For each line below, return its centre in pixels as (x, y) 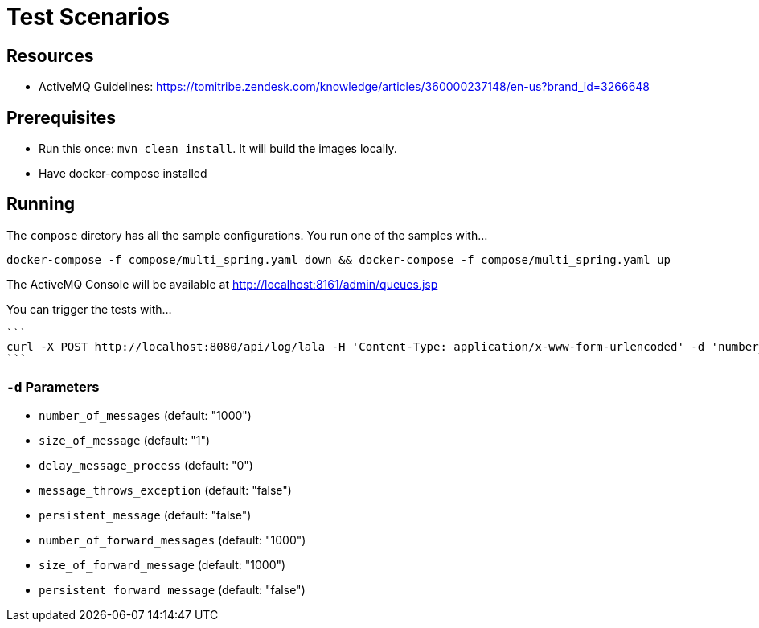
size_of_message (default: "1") (125, 440)
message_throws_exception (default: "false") (165, 490)
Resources (50, 55)
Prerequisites (61, 117)
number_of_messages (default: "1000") (145, 415)
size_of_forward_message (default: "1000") (162, 564)
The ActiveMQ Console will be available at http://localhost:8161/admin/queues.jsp (222, 284)
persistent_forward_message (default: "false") (172, 589)
